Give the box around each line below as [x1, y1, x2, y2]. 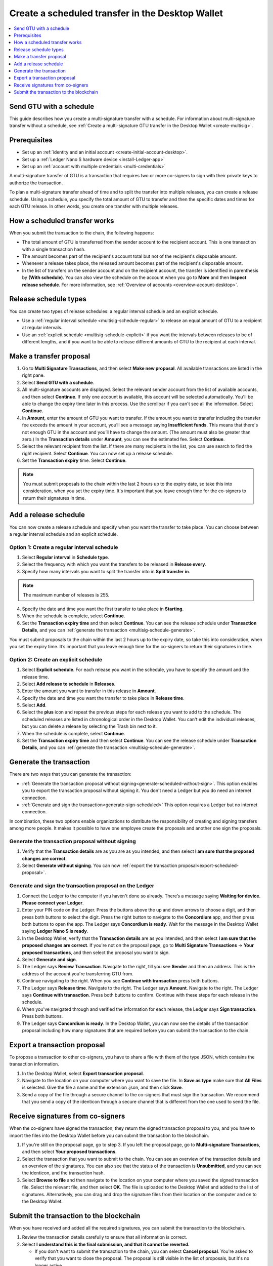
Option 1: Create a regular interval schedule [9, 543, 118, 550]
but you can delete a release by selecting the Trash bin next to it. [22, 723, 157, 729]
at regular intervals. [22, 325, 63, 331]
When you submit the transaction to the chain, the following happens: [9, 229, 154, 235]
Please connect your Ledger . [22, 899, 84, 906]
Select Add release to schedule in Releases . [22, 681, 116, 687]
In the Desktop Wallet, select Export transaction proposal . [22, 1070, 144, 1076]
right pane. [22, 372, 45, 378]
